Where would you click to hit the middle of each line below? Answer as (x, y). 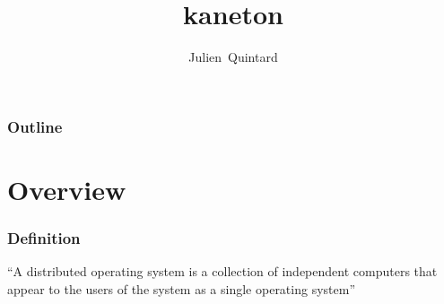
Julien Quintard (233, 57)
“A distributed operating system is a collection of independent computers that (222, 271)
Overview (67, 189)
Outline (35, 126)
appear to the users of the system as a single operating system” (182, 288)
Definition (44, 237)
